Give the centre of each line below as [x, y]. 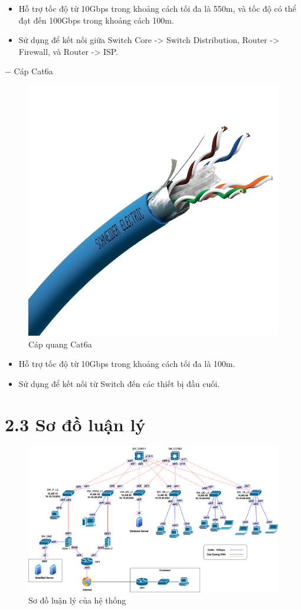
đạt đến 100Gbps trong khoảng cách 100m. [96, 20]
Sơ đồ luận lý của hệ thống [77, 600]
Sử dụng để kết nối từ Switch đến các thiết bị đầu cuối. [119, 383]
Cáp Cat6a [33, 71]
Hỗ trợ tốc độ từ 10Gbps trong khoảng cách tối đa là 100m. [127, 364]
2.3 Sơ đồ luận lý [75, 424]
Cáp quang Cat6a [60, 344]
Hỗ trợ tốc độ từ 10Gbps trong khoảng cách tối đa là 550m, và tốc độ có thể [157, 8]
